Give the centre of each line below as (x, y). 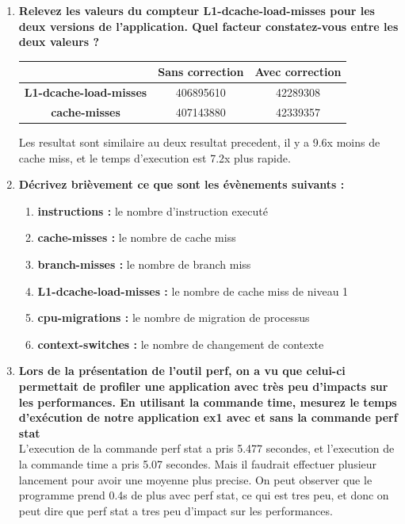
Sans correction (201, 72)
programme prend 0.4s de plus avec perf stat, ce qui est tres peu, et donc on (204, 495)
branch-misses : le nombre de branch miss (144, 264)
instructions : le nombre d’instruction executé (153, 210)
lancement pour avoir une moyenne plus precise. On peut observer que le (195, 479)
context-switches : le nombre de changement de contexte (181, 344)
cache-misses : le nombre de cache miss (137, 237)
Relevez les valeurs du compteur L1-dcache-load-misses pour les (197, 10)
